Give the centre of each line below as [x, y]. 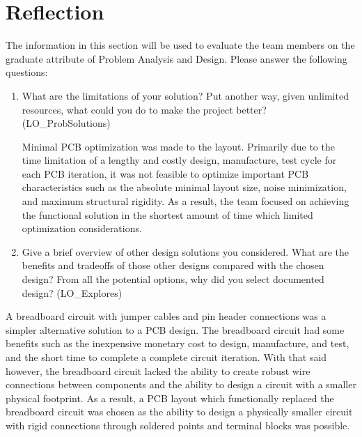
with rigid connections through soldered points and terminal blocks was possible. [178, 425]
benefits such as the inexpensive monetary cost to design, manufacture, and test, [178, 343]
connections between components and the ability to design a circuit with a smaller [181, 384]
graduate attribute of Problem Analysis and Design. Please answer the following [176, 58]
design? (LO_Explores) [72, 292]
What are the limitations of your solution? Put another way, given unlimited [185, 95]
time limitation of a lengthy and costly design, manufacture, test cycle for [179, 160]
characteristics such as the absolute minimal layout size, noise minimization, [184, 187]
